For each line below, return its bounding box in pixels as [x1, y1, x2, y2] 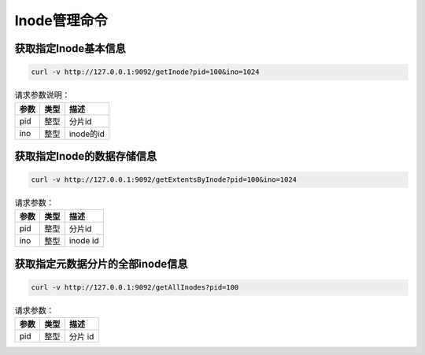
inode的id [68, 128, 105, 139]
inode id [68, 235, 99, 246]
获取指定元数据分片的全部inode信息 [14, 257, 188, 271]
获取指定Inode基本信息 [14, 42, 126, 55]
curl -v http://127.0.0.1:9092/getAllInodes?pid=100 [31, 283, 239, 292]
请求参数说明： [14, 90, 71, 101]
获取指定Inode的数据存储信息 [14, 150, 157, 163]
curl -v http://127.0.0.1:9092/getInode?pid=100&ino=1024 [31, 68, 260, 76]
